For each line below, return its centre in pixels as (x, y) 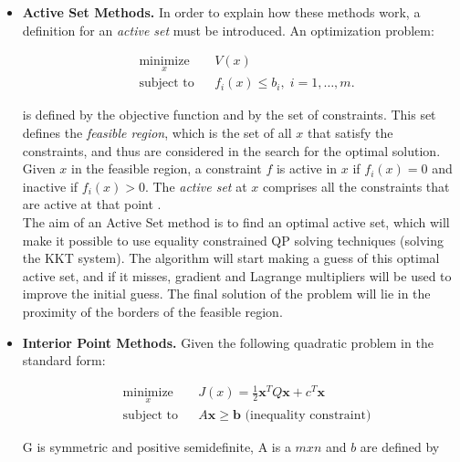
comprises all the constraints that (356, 186)
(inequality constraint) (308, 415)
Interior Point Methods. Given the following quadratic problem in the (228, 342)
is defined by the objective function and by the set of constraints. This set (229, 115)
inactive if (50, 186)
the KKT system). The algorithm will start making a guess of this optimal (231, 258)
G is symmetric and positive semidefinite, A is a (157, 446)
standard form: (64, 360)
